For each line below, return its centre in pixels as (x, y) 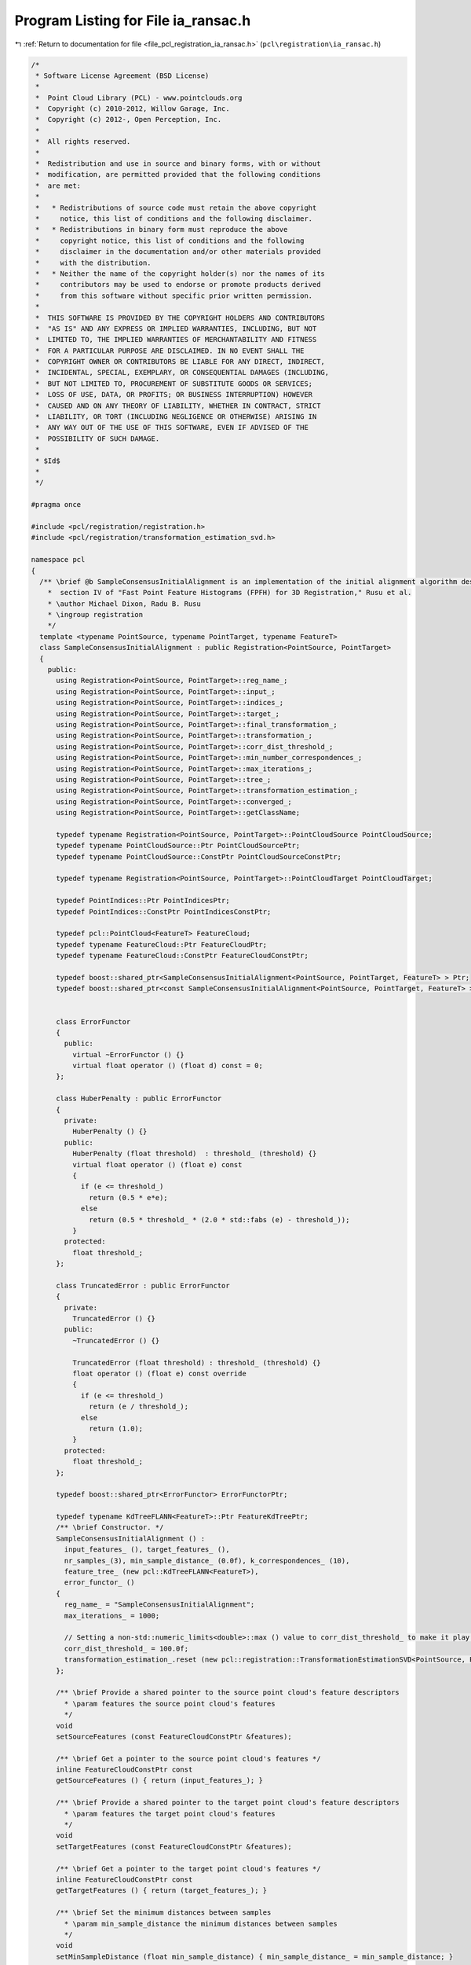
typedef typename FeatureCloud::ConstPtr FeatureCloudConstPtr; (183, 956)
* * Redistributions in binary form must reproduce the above (162, 230)
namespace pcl (58, 560)
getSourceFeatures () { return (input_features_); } (159, 1781)
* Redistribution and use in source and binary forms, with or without (178, 164)
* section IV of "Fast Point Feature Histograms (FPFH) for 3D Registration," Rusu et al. (230, 593)
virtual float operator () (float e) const (157, 1164)
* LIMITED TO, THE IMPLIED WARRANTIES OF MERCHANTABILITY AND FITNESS (176, 340)
